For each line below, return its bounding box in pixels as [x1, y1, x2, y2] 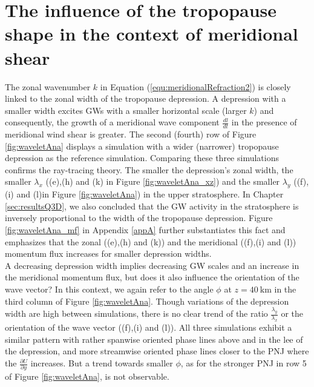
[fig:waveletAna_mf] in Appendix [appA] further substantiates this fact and [5, 223, 286, 236]
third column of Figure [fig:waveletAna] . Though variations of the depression [5, 294, 289, 307]
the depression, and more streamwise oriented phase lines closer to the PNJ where [5, 345, 309, 357]
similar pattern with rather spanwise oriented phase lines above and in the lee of [5, 332, 303, 345]
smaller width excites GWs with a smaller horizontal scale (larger [5, 104, 247, 116]
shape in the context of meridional [5, 21, 298, 46]
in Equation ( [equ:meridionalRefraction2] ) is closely [100, 80, 291, 93]
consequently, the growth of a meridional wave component [5, 116, 220, 128]
